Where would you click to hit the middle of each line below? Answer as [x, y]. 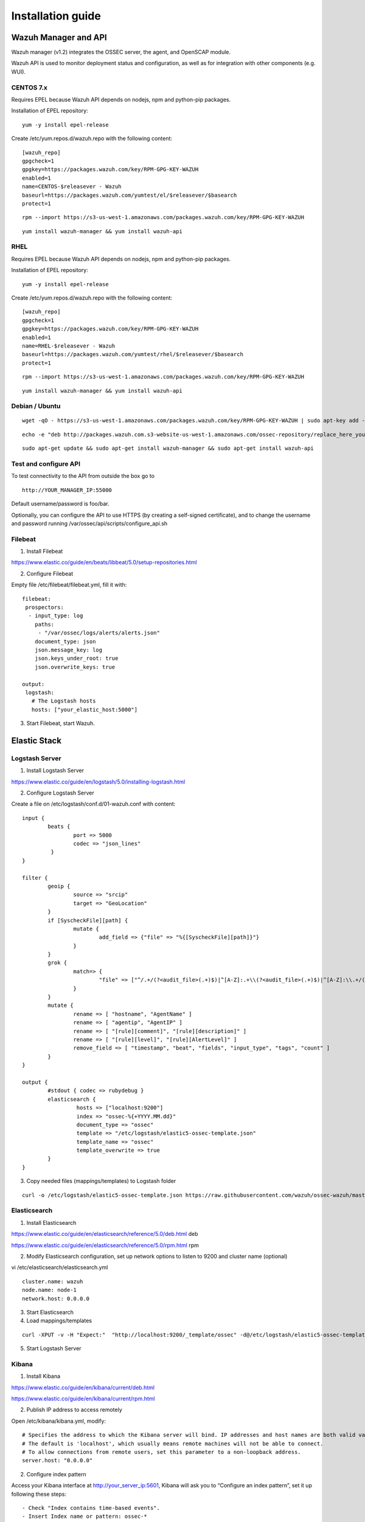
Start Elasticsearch [50, 1312]
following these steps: [39, 1494]
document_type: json [65, 641]
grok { [57, 963]
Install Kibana [43, 1376]
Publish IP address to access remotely [75, 1410]
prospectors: [44, 608]
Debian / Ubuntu [36, 406]
